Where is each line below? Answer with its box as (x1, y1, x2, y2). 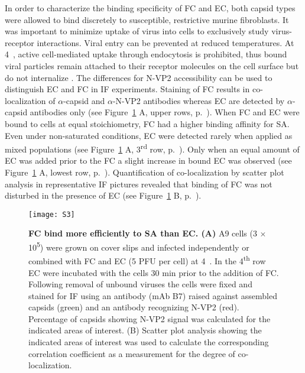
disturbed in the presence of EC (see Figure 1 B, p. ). (5, 189, 202, 202)
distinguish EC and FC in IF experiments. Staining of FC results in (5, 83, 250, 95)
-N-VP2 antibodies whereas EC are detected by (112, 94, 285, 106)
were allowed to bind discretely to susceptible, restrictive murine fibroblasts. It (5, 13, 289, 25)
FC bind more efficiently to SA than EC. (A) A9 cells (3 (28, 227, 257, 239)
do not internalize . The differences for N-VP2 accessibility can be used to (5, 71, 272, 83)
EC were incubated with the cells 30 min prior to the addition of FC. (28, 266, 279, 278)
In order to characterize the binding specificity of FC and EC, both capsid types (5, 2, 296, 14)
